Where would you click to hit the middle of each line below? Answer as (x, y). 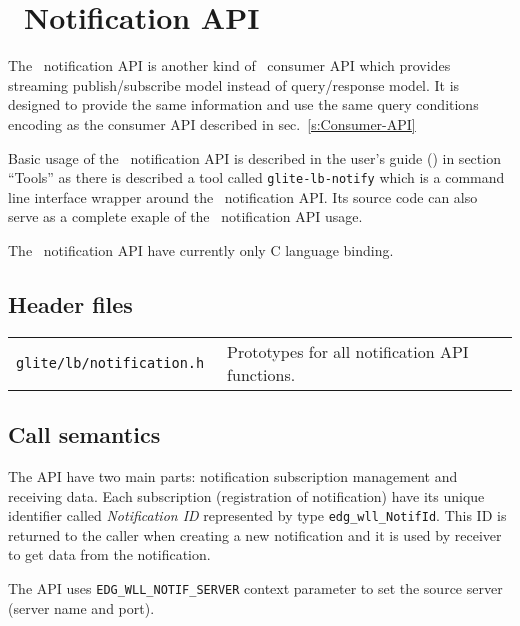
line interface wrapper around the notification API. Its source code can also (243, 196)
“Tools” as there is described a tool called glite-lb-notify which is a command (256, 177)
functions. (261, 374)
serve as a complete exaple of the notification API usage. (185, 216)
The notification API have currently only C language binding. (201, 249)
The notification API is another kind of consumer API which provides (229, 65)
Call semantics (84, 434)
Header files (70, 303)
